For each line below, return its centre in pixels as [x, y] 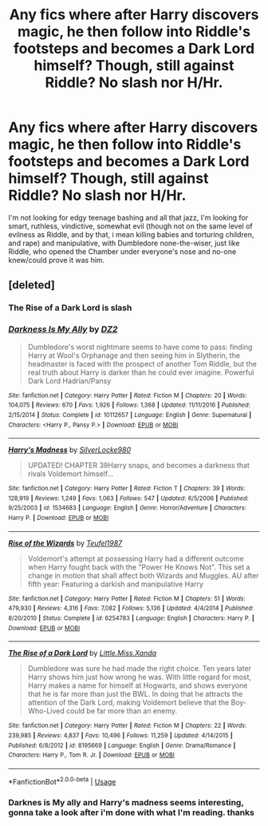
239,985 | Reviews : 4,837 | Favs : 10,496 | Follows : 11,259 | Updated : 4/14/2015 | [120, 736]
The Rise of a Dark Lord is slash [70, 308]
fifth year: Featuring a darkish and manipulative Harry [115, 584]
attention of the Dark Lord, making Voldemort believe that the [128, 703]
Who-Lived [46, 711]
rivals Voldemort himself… [71, 474]
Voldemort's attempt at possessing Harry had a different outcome [136, 558]
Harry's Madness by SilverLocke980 [70, 450]
